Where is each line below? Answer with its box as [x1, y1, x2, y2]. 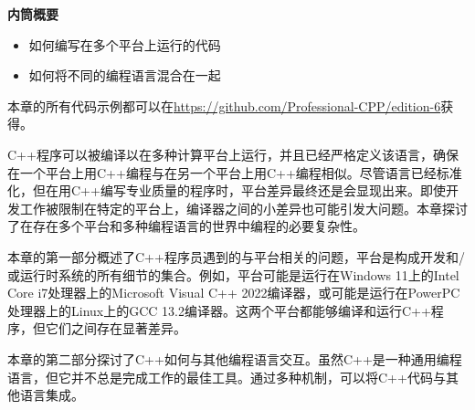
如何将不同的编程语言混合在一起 [28, 66, 221, 85]
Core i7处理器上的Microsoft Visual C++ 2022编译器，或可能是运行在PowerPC [7, 283, 460, 302]
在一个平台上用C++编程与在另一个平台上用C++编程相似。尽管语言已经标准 [7, 163, 462, 182]
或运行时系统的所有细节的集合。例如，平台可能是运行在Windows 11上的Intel [7, 265, 459, 284]
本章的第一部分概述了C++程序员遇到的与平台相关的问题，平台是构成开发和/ [7, 247, 465, 266]
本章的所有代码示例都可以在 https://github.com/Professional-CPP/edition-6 [7, 96, 441, 115]
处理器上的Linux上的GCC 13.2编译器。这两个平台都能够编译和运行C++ [7, 300, 431, 320]
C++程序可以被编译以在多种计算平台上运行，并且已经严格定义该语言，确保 [7, 144, 459, 163]
